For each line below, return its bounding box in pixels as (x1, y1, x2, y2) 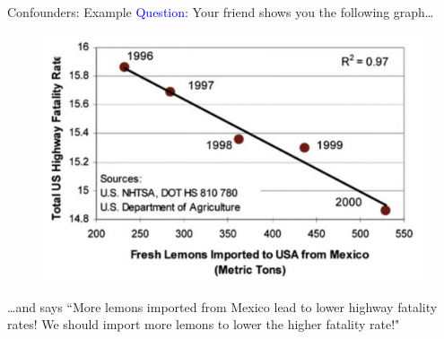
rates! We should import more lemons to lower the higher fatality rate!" (7, 315, 400, 334)
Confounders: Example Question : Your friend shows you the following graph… (7, 3, 434, 21)
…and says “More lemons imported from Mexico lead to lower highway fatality (7, 297, 438, 316)
